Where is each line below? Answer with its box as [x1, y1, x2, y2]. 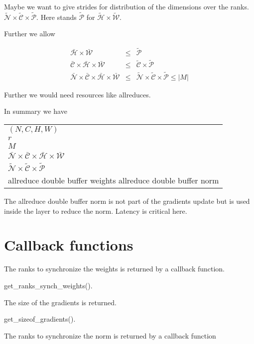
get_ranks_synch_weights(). [4, 280, 93, 290]
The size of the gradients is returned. [4, 297, 117, 307]
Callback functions [4, 235, 133, 255]
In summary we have [4, 106, 67, 116]
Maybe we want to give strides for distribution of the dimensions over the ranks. [4, 1, 249, 11]
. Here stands [36, 11, 77, 22]
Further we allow [4, 28, 55, 39]
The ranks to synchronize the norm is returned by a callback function [4, 330, 216, 341]
